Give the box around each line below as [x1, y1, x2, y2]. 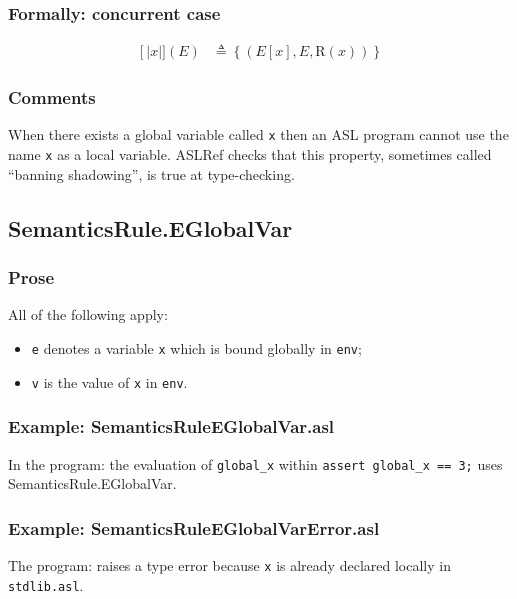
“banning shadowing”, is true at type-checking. [8, 163, 295, 184]
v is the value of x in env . [31, 371, 188, 392]
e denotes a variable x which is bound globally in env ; [31, 337, 362, 358]
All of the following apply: [8, 304, 168, 325]
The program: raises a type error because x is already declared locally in [8, 554, 451, 575]
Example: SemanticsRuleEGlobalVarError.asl [8, 515, 380, 540]
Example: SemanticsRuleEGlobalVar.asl [8, 414, 335, 439]
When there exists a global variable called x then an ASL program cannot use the [8, 124, 509, 145]
